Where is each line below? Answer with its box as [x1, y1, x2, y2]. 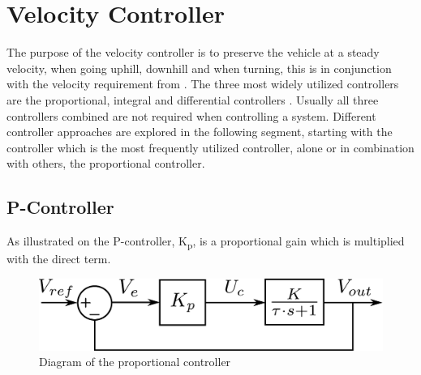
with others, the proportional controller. [6, 155, 205, 172]
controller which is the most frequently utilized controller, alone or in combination [6, 138, 415, 156]
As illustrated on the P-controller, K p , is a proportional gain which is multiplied [6, 232, 405, 251]
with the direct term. [6, 250, 111, 267]
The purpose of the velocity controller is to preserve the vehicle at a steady [6, 44, 380, 61]
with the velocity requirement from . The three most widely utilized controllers [6, 75, 399, 92]
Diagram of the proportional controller [39, 353, 231, 370]
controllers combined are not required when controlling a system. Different [6, 107, 376, 124]
